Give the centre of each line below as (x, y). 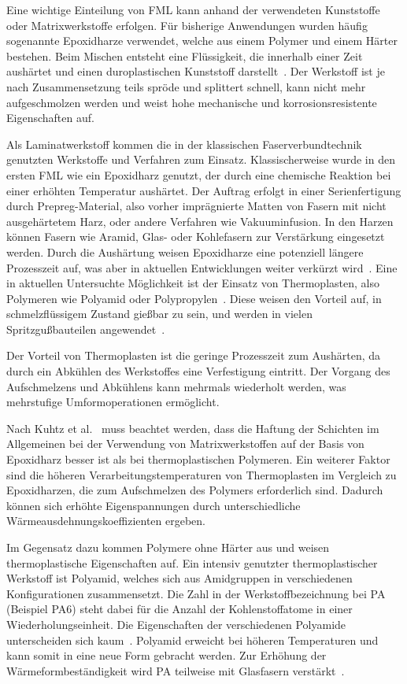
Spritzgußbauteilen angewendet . (86, 329)
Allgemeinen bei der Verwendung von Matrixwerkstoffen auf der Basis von (185, 444)
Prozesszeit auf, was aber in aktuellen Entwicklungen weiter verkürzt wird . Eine (202, 267)
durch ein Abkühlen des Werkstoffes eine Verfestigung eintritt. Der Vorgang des (198, 371)
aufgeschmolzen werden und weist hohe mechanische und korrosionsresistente (192, 102)
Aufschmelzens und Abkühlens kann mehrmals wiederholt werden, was (176, 386)
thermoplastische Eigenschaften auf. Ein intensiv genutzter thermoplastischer (192, 562)
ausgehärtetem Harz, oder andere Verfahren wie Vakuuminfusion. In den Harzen (200, 221)
